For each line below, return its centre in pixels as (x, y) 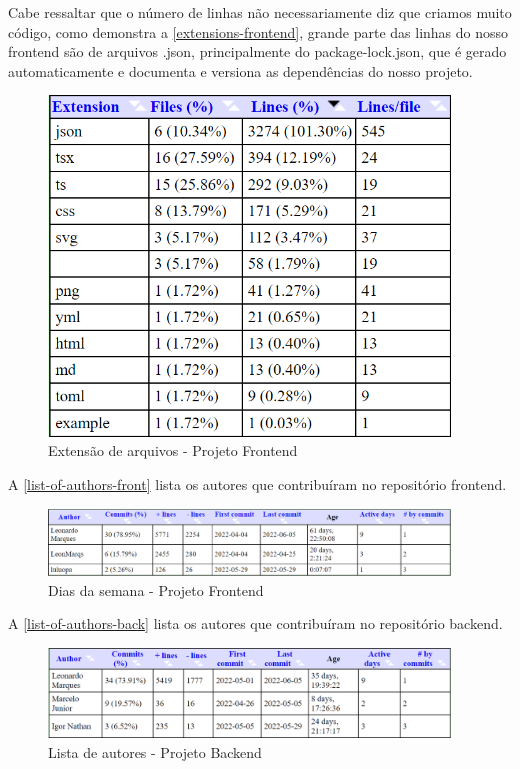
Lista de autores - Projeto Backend (155, 752)
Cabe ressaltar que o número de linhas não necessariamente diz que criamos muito (260, 12)
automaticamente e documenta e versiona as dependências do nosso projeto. (240, 70)
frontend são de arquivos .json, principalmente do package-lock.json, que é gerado (257, 51)
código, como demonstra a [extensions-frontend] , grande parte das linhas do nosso (258, 31)
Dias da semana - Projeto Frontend (156, 589)
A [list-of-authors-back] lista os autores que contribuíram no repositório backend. (255, 623)
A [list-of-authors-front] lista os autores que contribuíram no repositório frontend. (257, 483)
